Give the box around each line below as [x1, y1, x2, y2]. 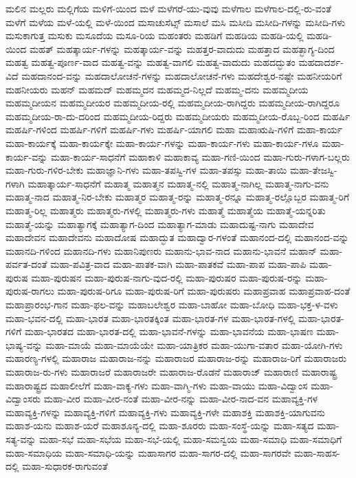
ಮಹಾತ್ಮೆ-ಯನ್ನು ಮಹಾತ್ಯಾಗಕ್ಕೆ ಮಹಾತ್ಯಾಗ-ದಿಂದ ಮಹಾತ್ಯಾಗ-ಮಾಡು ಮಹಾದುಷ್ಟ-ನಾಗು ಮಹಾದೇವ [5, 216, 314, 231]
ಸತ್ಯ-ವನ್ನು [5, 432, 36, 446]
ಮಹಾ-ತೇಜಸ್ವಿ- [290, 163, 337, 177]
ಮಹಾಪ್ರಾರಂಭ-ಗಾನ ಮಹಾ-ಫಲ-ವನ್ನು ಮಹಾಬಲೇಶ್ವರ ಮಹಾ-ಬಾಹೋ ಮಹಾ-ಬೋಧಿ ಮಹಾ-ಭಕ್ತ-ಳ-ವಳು [5, 297, 338, 312]
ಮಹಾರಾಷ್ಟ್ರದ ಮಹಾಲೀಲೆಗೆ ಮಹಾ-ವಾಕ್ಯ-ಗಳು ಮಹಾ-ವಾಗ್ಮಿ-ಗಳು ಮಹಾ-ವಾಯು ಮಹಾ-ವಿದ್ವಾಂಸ [5, 378, 308, 392]
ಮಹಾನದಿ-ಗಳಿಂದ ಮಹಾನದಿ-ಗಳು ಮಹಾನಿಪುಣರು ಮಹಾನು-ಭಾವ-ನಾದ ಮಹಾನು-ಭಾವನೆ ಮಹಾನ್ [5, 243, 317, 258]
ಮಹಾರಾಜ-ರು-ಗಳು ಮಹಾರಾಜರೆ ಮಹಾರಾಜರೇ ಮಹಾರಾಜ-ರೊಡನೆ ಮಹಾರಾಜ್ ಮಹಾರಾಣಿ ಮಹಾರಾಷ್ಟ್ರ [5, 365, 337, 379]
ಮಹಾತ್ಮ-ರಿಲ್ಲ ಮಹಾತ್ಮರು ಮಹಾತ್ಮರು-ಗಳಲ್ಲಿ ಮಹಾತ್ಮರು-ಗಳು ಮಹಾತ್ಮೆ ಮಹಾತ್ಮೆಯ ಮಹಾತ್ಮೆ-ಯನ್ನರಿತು [5, 203, 326, 217]
